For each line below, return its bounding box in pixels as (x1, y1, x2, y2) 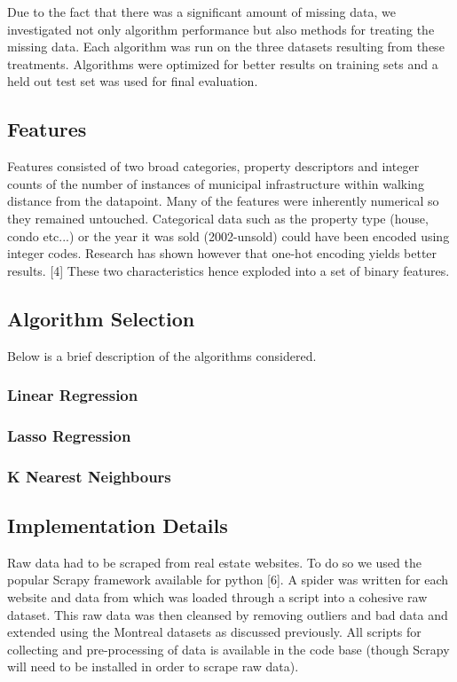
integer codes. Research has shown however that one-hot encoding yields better (7, 244, 437, 263)
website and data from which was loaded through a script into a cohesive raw (7, 588, 428, 607)
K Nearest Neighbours (7, 465, 171, 487)
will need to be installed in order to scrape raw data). (7, 657, 299, 676)
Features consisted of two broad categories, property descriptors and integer (7, 157, 420, 176)
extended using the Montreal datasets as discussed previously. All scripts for (7, 623, 422, 641)
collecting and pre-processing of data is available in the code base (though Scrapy (7, 639, 450, 658)
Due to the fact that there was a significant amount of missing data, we (7, 3, 397, 20)
